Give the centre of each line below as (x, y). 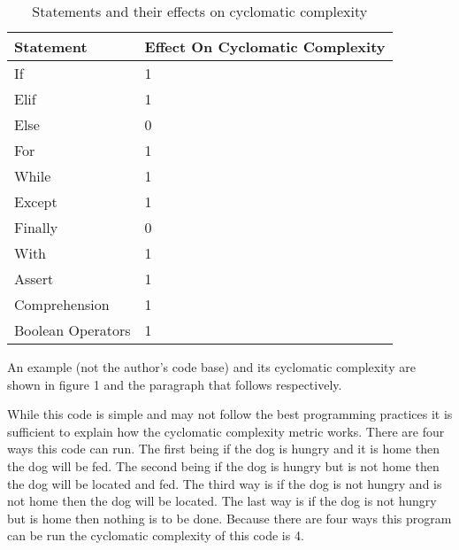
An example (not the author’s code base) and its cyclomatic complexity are (211, 367)
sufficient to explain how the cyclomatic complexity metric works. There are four (226, 431)
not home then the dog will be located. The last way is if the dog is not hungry (222, 501)
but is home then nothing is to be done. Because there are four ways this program (229, 518)
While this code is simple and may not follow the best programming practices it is (230, 414)
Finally (36, 227)
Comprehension (62, 304)
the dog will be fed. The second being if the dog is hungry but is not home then (223, 465)
